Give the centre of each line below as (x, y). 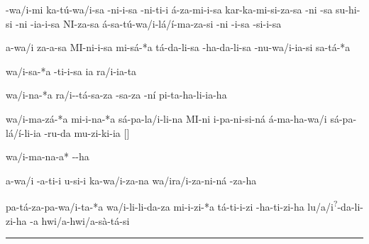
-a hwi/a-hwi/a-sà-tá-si (80, 220)
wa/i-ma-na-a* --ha (48, 156)
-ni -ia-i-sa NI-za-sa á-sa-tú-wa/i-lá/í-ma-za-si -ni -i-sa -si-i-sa (149, 23)
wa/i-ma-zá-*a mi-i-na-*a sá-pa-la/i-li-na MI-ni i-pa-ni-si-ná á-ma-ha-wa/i (166, 118)
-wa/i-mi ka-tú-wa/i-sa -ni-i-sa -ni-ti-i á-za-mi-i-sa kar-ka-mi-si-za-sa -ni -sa (169, 9)
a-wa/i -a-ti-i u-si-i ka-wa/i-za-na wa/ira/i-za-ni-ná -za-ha (131, 180)
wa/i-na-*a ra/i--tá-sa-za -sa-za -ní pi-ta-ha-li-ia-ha (116, 95)
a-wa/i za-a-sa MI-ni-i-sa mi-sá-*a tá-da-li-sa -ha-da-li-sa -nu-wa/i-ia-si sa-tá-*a (178, 47)
